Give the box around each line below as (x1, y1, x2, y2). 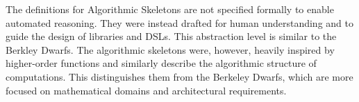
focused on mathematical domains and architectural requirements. (6, 83, 287, 97)
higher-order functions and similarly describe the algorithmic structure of (6, 56, 317, 70)
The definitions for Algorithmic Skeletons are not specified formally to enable (6, 2, 334, 16)
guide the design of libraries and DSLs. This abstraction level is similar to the (6, 29, 337, 43)
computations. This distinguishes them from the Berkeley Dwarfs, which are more (6, 69, 353, 83)
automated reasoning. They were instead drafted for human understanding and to (6, 15, 353, 30)
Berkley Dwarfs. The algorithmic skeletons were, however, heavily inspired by (6, 42, 335, 57)
